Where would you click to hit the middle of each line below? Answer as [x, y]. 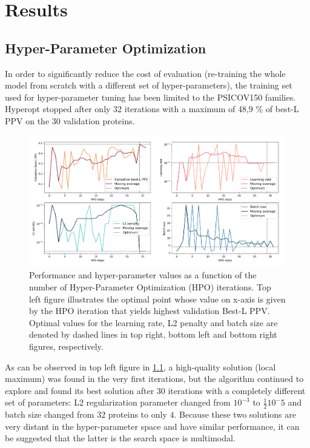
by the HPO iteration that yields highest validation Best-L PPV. [150, 311]
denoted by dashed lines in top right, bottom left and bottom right [153, 334]
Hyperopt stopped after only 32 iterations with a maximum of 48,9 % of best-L [152, 109]
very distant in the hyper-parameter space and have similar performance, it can [152, 426]
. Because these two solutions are [235, 414]
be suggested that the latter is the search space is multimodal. [120, 438]
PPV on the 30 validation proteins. [70, 120]
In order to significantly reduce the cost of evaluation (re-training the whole [145, 73]
